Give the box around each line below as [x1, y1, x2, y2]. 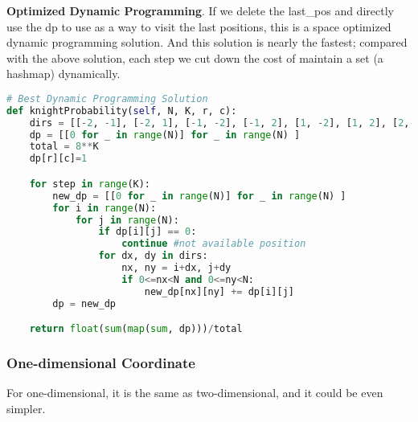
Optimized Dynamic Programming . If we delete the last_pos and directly [6, 2, 394, 18]
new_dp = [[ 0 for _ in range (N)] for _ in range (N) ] [52, 190, 346, 202]
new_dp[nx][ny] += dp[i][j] [144, 285, 294, 297]
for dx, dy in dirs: [98, 250, 208, 262]
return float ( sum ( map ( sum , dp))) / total [29, 323, 243, 335]
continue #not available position [121, 238, 306, 250]
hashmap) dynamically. [6, 65, 121, 82]
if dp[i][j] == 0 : [98, 226, 197, 238]
